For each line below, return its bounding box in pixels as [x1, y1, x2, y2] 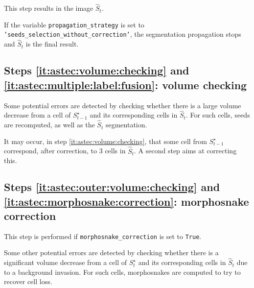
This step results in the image [4, 3, 93, 13]
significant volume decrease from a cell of [4, 257, 127, 267]
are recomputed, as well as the [4, 120, 95, 130]
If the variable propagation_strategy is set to [4, 19, 144, 29]
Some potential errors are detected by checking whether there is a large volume [4, 100, 241, 110]
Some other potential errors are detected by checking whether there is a [4, 247, 219, 258]
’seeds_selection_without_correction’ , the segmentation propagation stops [4, 29, 241, 39]
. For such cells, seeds [185, 110, 250, 120]
